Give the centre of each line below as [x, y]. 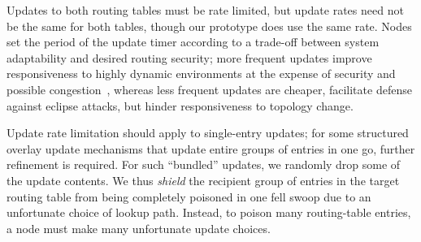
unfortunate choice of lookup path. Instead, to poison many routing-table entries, [209, 212]
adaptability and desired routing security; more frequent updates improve [189, 57]
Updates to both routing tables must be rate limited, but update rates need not [205, 10]
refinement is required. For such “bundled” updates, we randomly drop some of [204, 164]
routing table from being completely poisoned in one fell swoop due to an [189, 196]
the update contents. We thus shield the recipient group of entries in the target [203, 180]
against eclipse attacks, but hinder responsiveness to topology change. [180, 105]
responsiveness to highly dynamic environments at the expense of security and [201, 73]
